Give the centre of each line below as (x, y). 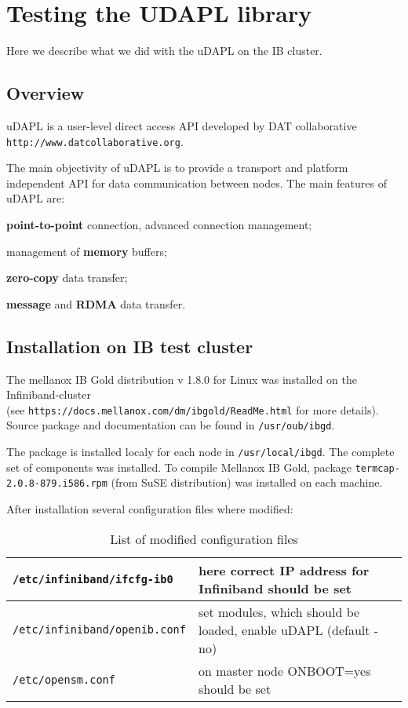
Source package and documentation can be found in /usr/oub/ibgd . (171, 425)
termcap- (377, 468)
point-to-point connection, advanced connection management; (159, 224)
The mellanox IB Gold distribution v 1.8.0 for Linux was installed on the (182, 379)
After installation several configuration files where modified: (150, 509)
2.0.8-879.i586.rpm (57, 484)
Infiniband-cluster (49, 394)
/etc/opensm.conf (64, 679)
